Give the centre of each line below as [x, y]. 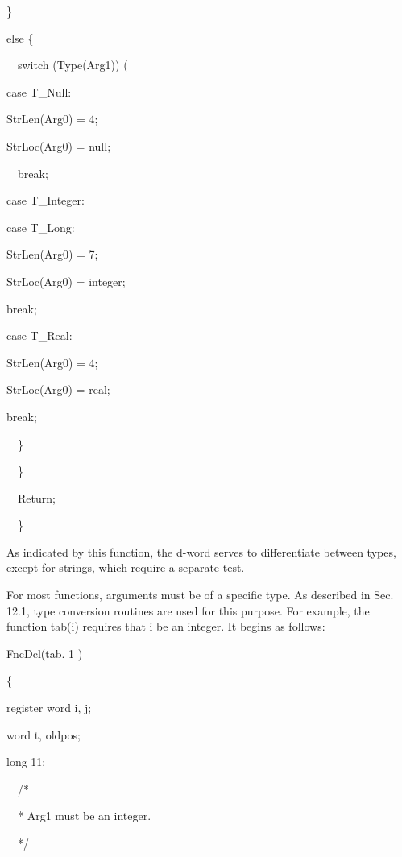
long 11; [26, 762]
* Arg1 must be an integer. [84, 816]
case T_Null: [39, 91]
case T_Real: [39, 335]
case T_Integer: [46, 200]
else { [20, 37]
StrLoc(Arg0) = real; [58, 389]
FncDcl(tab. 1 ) [45, 653]
